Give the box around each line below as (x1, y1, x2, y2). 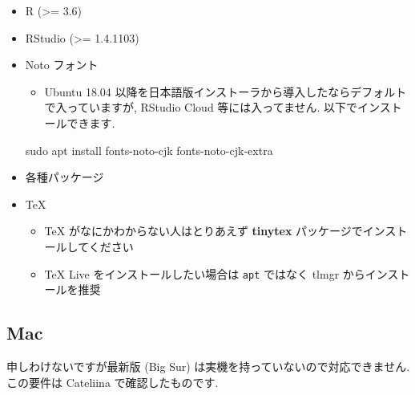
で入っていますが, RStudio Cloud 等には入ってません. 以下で (44, 99, 358, 116)
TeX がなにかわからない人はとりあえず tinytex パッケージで (44, 222, 363, 239)
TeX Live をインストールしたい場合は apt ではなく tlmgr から (44, 265, 365, 282)
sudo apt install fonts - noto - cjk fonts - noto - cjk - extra (25, 141, 273, 158)
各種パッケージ (25, 169, 104, 185)
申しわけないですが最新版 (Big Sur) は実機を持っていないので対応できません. (6, 357, 410, 374)
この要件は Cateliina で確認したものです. (6, 373, 219, 390)
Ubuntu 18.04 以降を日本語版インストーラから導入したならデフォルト (44, 83, 407, 100)
